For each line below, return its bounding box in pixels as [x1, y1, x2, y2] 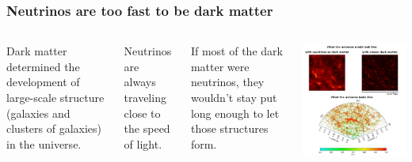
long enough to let [190, 104, 280, 121]
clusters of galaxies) [6, 120, 102, 137]
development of [6, 73, 80, 90]
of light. [124, 135, 162, 152]
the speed [124, 120, 170, 137]
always [124, 73, 156, 90]
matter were [190, 58, 250, 74]
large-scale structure [6, 89, 105, 105]
